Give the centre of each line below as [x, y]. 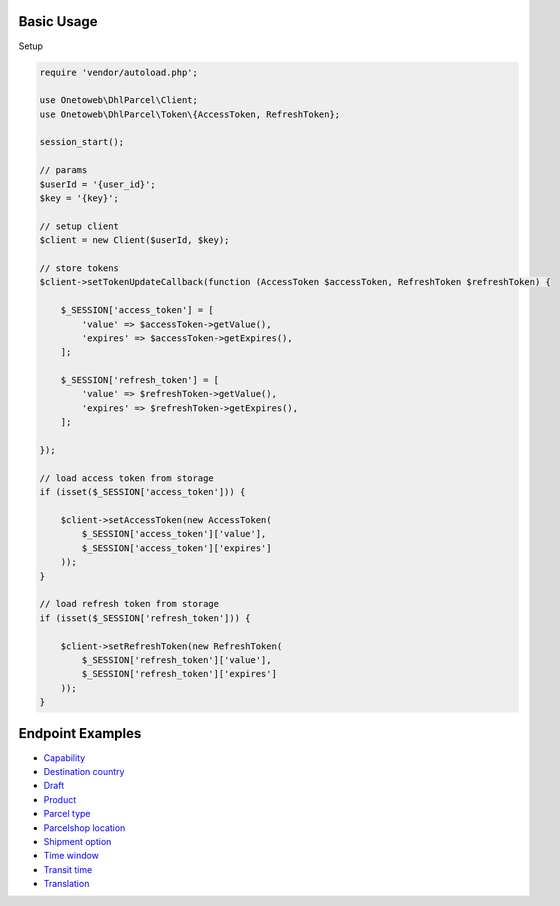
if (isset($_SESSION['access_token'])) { [142, 492]
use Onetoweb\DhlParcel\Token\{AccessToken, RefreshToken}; [190, 114]
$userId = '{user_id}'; [98, 184]
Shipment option [77, 841]
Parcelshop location [84, 827]
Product [60, 799]
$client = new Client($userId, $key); [134, 240]
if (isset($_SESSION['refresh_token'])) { [145, 618]
